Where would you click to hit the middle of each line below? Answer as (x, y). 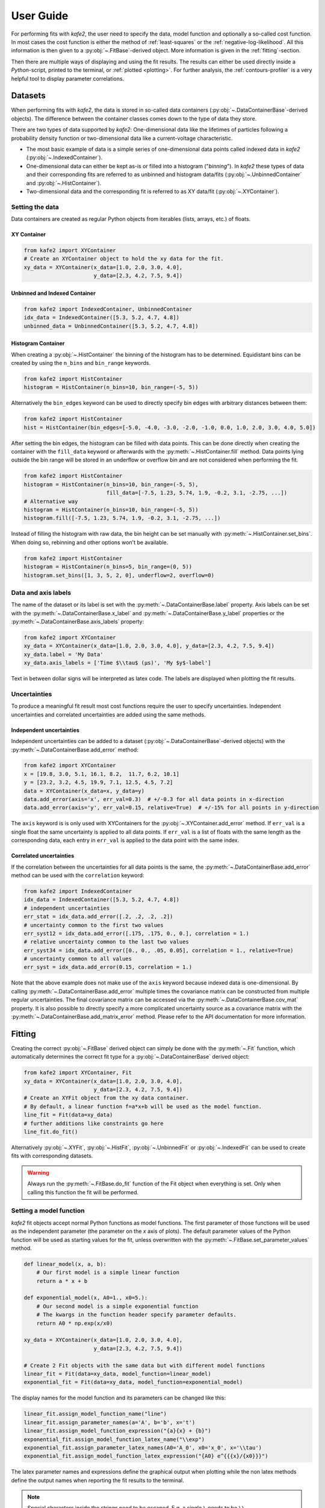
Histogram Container (38, 343)
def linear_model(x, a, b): (65, 1264)
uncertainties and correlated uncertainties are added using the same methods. (108, 714)
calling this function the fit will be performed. (83, 1192)
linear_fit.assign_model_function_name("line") (95, 1414)
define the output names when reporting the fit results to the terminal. (97, 1480)
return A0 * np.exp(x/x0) (75, 1323)
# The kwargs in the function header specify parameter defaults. (137, 1315)
